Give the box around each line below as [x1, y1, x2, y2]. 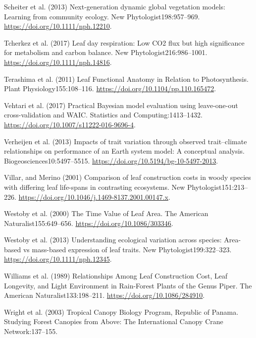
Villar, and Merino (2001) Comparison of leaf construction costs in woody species [4, 172, 251, 182]
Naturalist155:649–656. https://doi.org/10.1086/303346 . [4, 218, 173, 228]
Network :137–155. [4, 326, 58, 337]
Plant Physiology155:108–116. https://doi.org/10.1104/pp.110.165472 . [4, 83, 216, 94]
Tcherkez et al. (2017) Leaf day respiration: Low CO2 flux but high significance [4, 37, 245, 48]
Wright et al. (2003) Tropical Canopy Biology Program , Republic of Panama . [4, 306, 239, 317]
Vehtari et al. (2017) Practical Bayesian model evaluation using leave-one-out [4, 100, 238, 110]
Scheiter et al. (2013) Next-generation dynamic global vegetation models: [4, 1, 225, 11]
